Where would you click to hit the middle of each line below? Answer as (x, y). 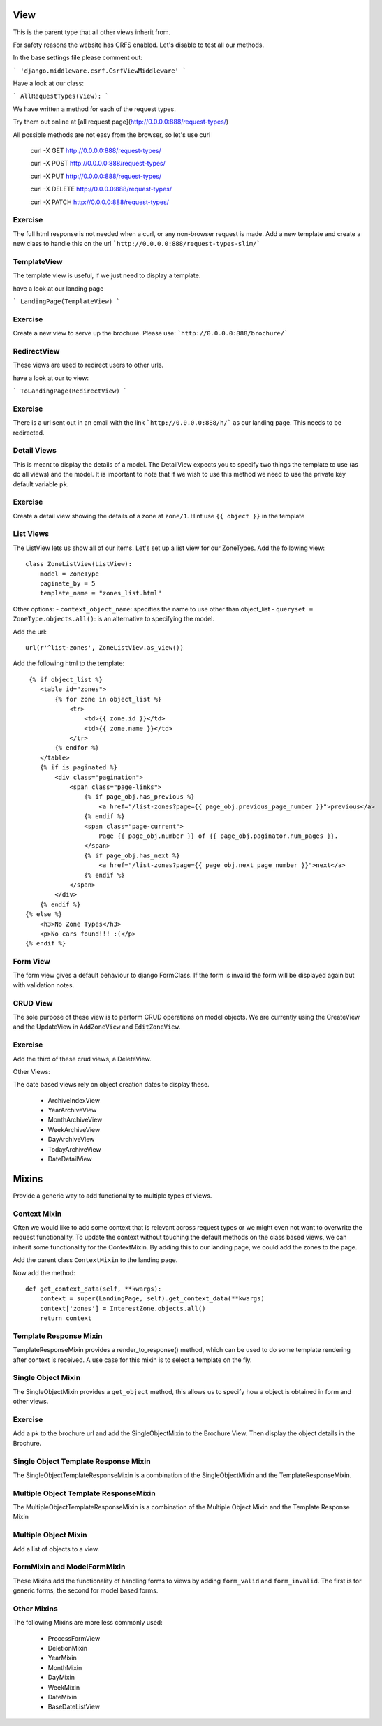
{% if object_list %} (66, 679)
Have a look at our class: (48, 83)
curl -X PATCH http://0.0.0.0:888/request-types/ (100, 202)
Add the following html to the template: (69, 663)
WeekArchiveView (74, 1129)
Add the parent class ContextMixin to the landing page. (95, 1260)
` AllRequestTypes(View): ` (61, 96)
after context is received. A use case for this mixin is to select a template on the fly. (132, 1360)
